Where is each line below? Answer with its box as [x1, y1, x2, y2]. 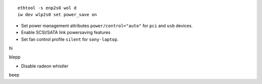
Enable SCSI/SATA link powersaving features [21, 30, 111, 35]
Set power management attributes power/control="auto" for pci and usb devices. [21, 22, 193, 29]
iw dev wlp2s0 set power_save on [17, 12, 97, 17]
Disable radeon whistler [21, 63, 69, 69]
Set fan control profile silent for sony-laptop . [21, 36, 119, 42]
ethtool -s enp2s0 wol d [17, 5, 77, 11]
